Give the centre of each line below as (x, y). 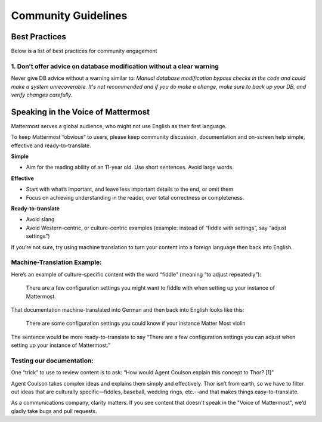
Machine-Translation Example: (56, 262)
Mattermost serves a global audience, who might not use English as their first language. (119, 126)
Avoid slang (40, 219)
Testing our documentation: (52, 361)
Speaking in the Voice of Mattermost (80, 112)
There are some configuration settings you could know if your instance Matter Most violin (136, 323)
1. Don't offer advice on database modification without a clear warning (115, 66)
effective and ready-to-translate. (51, 145)
